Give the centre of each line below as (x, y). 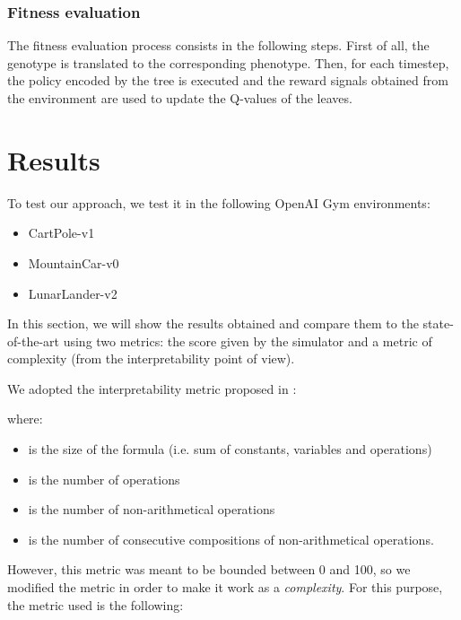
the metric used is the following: (96, 604)
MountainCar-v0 (74, 262)
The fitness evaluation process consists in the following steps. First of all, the (218, 45)
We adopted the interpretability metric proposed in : (152, 388)
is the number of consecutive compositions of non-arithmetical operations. (231, 539)
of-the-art (33, 341)
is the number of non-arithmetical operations (152, 509)
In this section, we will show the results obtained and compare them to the (213, 323)
